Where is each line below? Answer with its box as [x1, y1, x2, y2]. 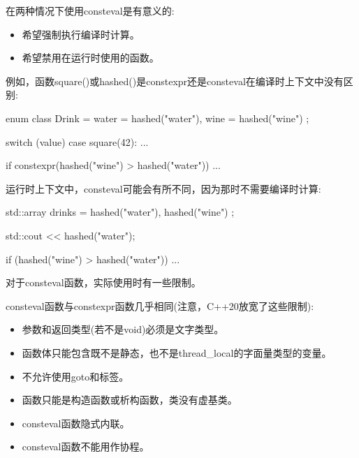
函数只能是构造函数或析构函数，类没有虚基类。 [22, 392, 237, 407]
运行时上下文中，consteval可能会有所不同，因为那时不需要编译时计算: [6, 181, 321, 195]
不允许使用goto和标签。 [22, 369, 129, 383]
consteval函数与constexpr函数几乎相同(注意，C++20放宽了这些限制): [6, 298, 314, 313]
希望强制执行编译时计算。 [22, 27, 140, 41]
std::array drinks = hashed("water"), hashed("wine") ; [6, 205, 235, 219]
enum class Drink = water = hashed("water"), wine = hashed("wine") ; [6, 110, 309, 125]
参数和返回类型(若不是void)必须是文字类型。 [22, 322, 224, 337]
